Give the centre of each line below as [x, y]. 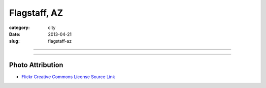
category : [19, 28]
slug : [14, 41]
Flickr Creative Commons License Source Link [68, 77]
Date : [15, 34]
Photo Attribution [36, 65]
